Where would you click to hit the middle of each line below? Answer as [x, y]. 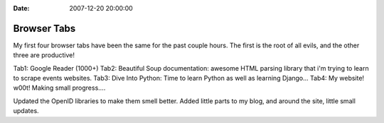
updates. [26, 111]
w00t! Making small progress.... [59, 88]
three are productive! [44, 55]
